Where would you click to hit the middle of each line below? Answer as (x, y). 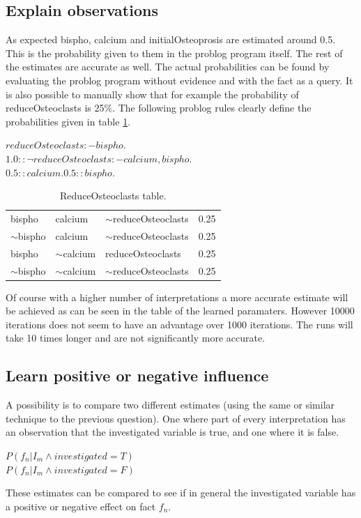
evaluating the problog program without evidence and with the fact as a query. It (179, 80)
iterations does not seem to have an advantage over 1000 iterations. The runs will (179, 324)
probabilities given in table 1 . (68, 121)
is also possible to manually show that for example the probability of (152, 94)
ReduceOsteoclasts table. (113, 196)
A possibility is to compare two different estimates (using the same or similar (170, 405)
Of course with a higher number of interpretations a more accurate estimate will (177, 297)
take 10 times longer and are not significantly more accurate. (136, 338)
